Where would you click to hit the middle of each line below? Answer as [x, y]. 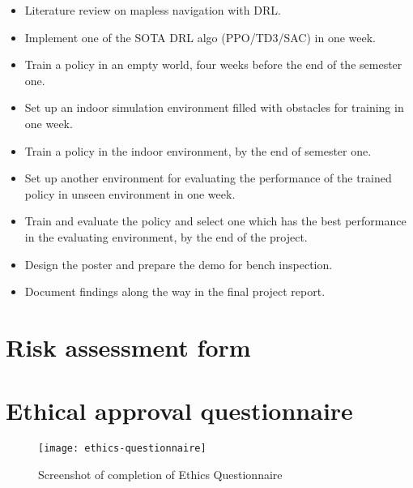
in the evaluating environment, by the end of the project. [166, 236]
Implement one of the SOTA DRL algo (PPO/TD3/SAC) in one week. [200, 37]
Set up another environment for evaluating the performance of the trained [208, 178]
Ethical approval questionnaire [179, 411]
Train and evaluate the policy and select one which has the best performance [215, 221]
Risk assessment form [128, 347]
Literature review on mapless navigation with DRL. [153, 10]
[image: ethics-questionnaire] [122, 449]
